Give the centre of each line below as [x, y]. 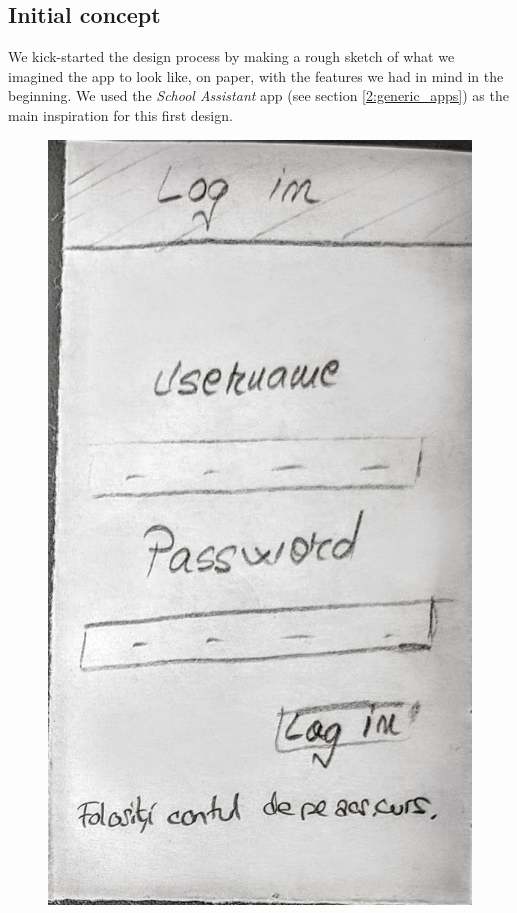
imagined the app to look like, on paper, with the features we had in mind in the [256, 75]
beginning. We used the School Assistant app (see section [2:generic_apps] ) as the [258, 95]
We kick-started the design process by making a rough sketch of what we [231, 56]
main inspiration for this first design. [120, 114]
